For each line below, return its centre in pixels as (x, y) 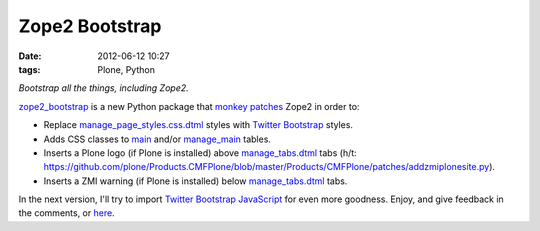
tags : (29, 69)
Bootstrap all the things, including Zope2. (103, 88)
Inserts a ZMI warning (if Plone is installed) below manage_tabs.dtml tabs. (195, 181)
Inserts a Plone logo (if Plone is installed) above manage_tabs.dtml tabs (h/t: (200, 152)
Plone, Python (126, 69)
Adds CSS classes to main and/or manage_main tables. (157, 139)
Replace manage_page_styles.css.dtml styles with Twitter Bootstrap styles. (198, 125)
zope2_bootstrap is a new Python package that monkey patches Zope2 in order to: (189, 106)
